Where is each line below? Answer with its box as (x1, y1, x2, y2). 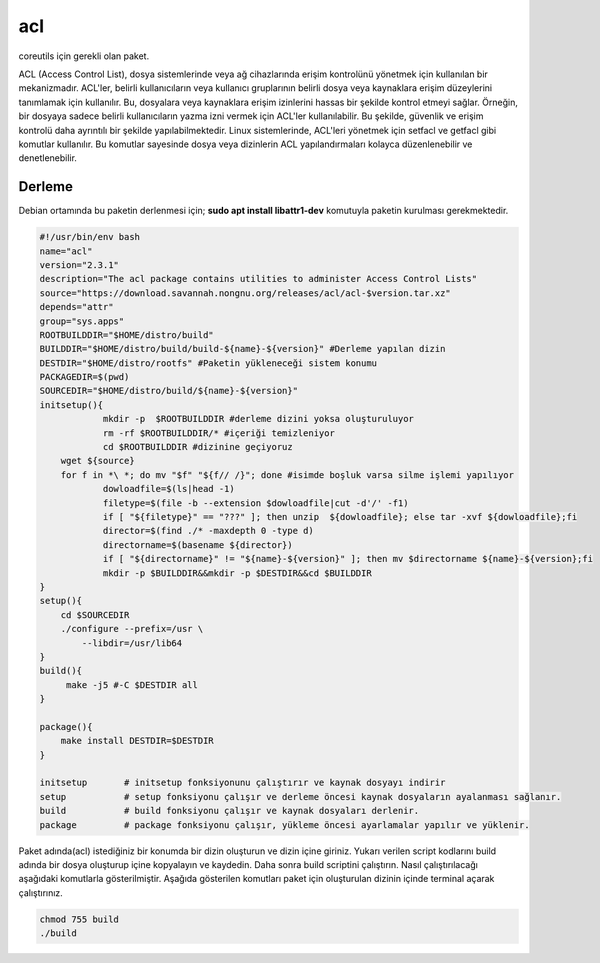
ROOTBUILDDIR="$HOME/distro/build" (39, 329, 214, 340)
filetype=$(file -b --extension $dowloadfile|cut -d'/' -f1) (102, 497, 409, 509)
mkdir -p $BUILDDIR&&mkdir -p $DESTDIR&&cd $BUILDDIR (102, 567, 372, 579)
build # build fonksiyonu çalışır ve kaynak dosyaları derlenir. (39, 805, 420, 817)
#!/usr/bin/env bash (39, 231, 140, 243)
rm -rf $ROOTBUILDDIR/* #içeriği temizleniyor (102, 427, 335, 439)
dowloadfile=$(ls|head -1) (102, 483, 235, 495)
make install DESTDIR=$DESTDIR (60, 735, 214, 747)
